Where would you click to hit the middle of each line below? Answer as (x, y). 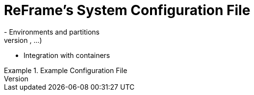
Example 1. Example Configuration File (66, 70)
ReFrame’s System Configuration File (127, 10)
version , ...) (23, 40)
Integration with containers (67, 55)
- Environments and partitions (52, 32)
